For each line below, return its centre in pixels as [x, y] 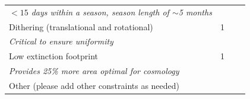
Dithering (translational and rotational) [81, 26]
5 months [195, 12]
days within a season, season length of [100, 12]
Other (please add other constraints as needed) [94, 85]
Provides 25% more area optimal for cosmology [94, 71]
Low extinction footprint [53, 56]
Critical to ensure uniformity [61, 41]
